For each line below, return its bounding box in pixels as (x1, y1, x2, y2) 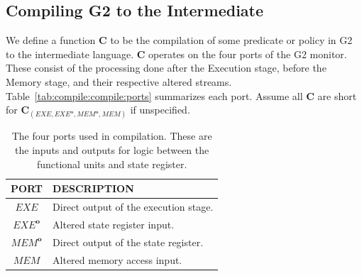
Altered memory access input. (53, 252, 182, 267)
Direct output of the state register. (53, 234, 204, 249)
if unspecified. (130, 102, 190, 117)
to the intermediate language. (6, 46, 134, 61)
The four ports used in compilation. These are (11, 128, 212, 143)
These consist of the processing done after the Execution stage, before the (6, 60, 327, 75)
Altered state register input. (53, 216, 175, 231)
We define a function (6, 33, 96, 48)
